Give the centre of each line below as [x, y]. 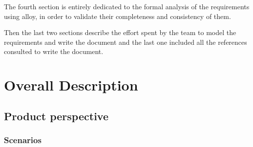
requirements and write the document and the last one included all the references [126, 42]
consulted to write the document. [54, 51]
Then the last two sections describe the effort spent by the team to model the [120, 32]
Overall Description [71, 85]
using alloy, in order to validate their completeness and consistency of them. [117, 16]
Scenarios [23, 140]
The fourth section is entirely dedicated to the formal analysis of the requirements [127, 6]
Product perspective [56, 116]
